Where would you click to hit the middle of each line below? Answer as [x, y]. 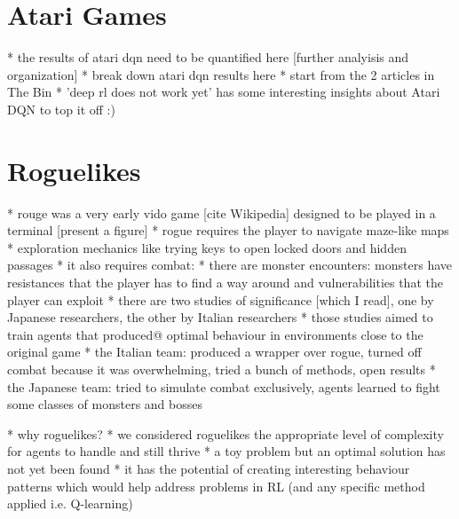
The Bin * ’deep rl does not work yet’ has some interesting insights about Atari [224, 92]
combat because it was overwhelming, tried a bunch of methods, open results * [222, 369]
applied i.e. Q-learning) [70, 503]
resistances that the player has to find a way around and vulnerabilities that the [225, 282]
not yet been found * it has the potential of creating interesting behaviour [209, 468]
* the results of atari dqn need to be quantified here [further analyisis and [208, 57]
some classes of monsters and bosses [105, 404]
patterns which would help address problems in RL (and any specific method [216, 486]
